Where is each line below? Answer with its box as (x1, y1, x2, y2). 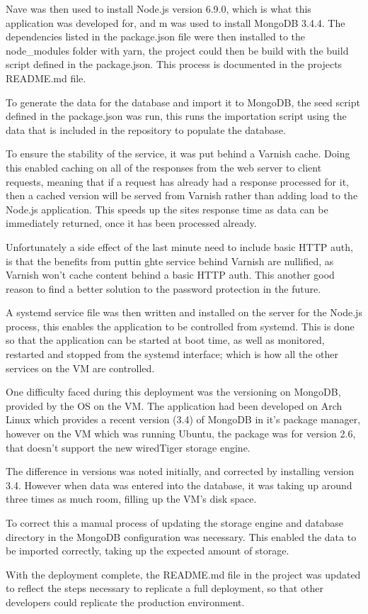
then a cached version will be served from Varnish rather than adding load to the (6, 188, 358, 203)
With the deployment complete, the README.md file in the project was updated (6, 566, 361, 581)
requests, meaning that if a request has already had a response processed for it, (6, 174, 350, 189)
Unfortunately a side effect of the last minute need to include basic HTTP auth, (6, 239, 353, 254)
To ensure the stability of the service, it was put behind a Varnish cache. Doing (6, 146, 350, 161)
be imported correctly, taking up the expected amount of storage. (6, 543, 289, 558)
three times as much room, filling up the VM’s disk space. (6, 491, 257, 506)
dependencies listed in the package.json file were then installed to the (6, 29, 306, 44)
